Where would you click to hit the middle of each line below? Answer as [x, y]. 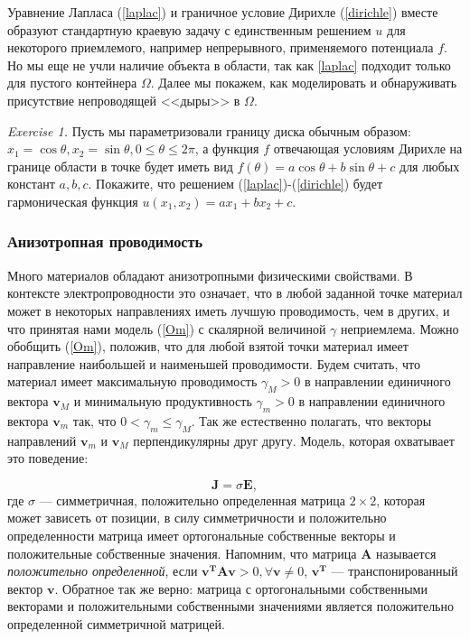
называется [406, 553]
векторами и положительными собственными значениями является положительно [230, 606]
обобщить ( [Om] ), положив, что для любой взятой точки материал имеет [208, 346]
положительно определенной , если [103, 571]
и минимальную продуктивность [163, 401]
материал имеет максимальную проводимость [132, 381]
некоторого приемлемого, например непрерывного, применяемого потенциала [221, 47]
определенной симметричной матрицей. [116, 624]
